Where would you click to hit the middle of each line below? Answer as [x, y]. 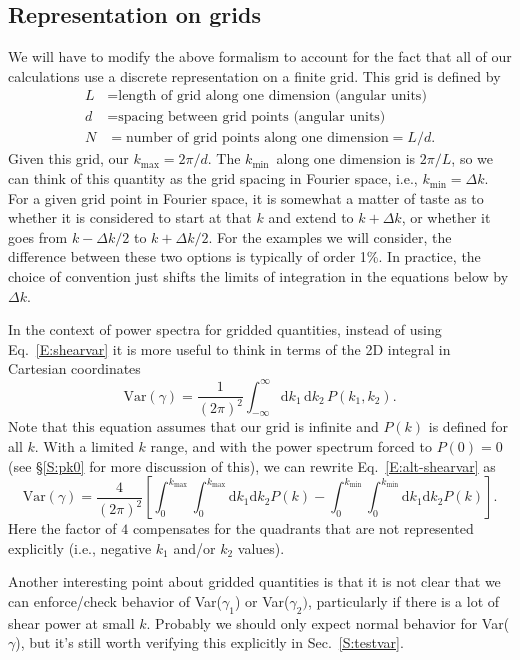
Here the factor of [62, 528]
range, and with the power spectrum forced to [291, 446]
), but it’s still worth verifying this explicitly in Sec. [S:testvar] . [209, 642]
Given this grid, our [68, 158]
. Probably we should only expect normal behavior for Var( [328, 622]
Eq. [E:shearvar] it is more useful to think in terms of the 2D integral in [229, 348]
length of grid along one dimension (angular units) [272, 96]
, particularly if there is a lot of [403, 601]
